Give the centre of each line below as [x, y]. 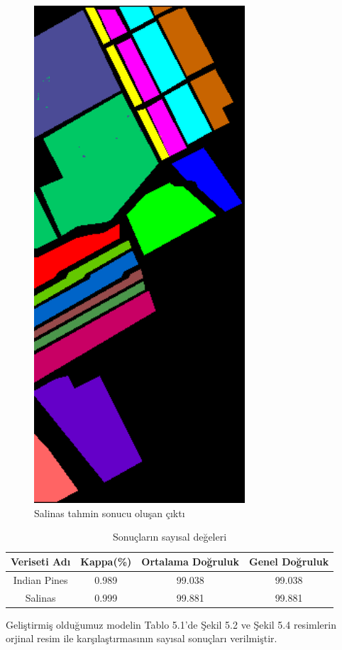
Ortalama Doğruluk [191, 562]
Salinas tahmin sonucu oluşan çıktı [110, 513]
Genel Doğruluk [289, 562]
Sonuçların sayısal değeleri [170, 537]
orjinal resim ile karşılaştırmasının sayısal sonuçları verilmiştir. [142, 638]
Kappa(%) [106, 562]
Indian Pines [40, 579]
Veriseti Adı [41, 562]
